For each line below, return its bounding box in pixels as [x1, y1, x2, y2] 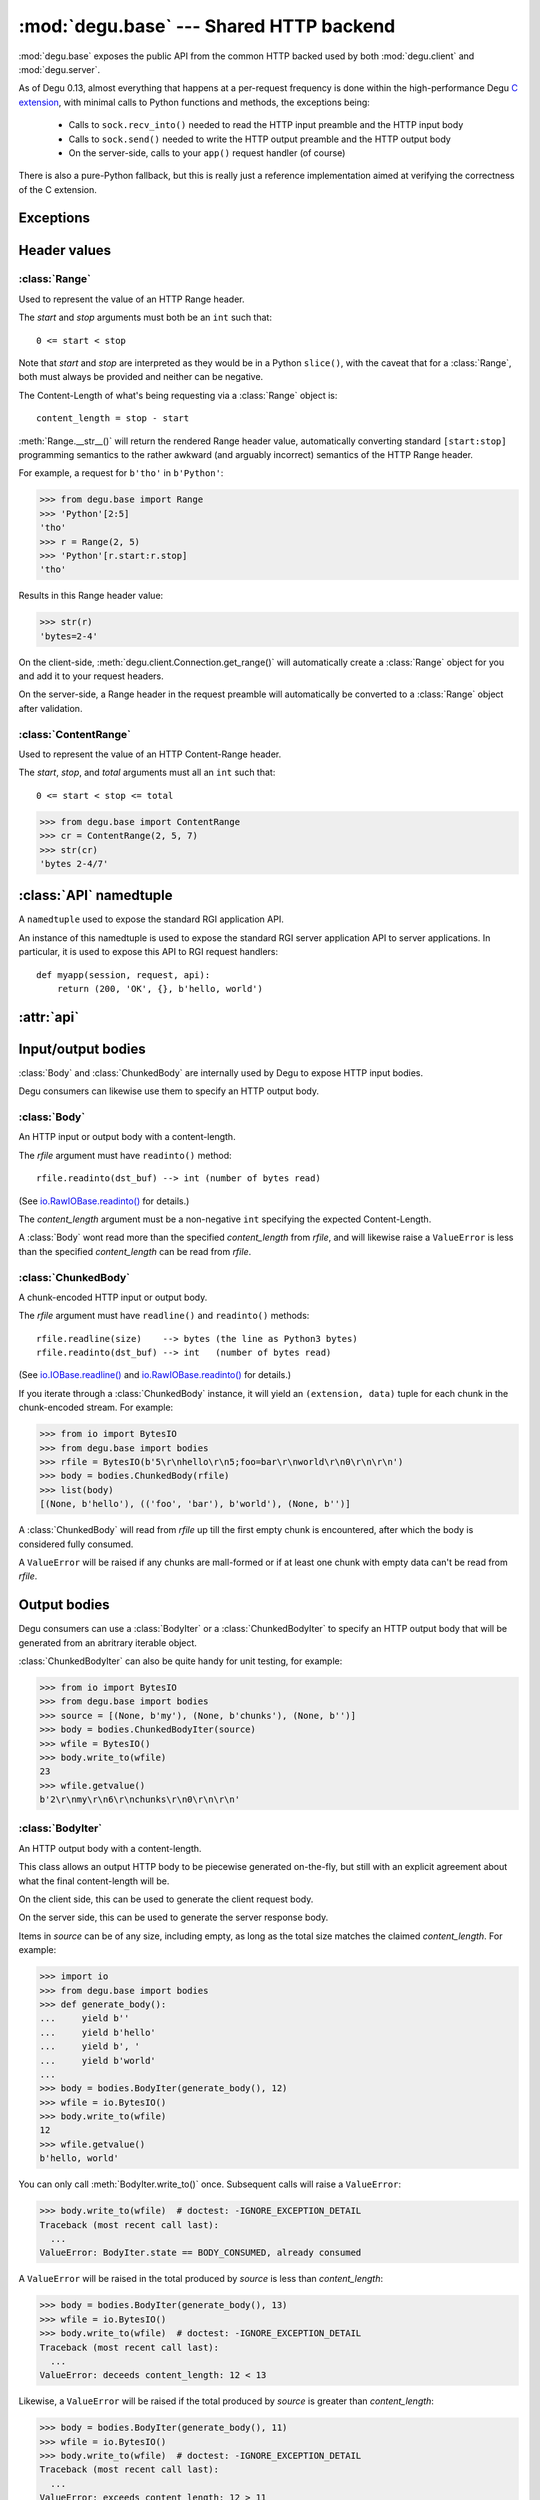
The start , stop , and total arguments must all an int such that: [18, 766, 276, 779]
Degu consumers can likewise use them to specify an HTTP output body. [18, 1085, 320, 1097]
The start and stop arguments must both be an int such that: [18, 311, 272, 324]
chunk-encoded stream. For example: [18, 1401, 174, 1414]
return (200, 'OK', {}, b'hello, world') [56, 983, 264, 994]
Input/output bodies [18, 1040, 147, 1057]
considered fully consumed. [18, 1538, 134, 1550]
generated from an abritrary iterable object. [18, 1636, 197, 1649]
